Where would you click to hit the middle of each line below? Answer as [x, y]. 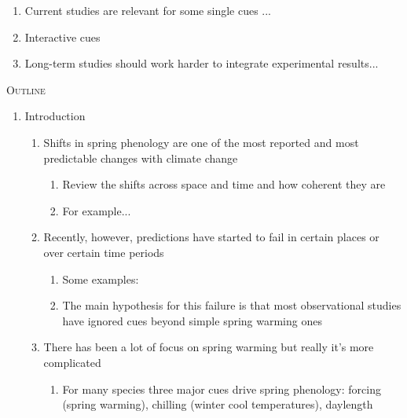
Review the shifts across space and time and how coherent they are [224, 184]
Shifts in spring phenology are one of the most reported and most [201, 142]
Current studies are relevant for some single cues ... [148, 10]
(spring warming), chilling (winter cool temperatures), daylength [218, 404]
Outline [26, 89]
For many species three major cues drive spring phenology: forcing [222, 389]
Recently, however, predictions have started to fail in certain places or [211, 237]
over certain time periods [104, 252]
